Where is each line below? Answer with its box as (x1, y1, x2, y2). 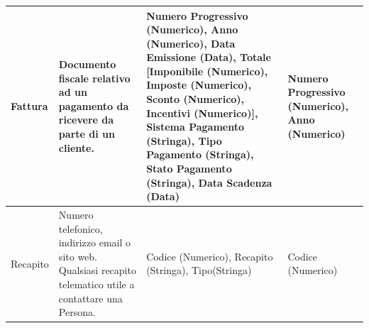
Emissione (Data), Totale (146, 50, 271, 65)
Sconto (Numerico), (146, 92, 245, 106)
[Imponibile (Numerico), (146, 63, 268, 78)
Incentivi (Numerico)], (146, 105, 258, 120)
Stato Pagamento (146, 161, 232, 176)
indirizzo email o (58, 235, 131, 250)
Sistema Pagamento (146, 119, 244, 134)
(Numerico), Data (146, 35, 236, 50)
